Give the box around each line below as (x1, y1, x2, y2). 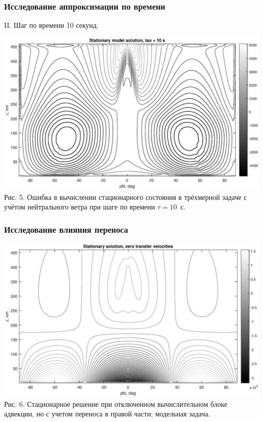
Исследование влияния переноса (4, 223, 128, 235)
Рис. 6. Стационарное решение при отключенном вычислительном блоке (4, 398, 228, 409)
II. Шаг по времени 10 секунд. (4, 20, 99, 30)
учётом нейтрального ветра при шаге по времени (4, 201, 155, 212)
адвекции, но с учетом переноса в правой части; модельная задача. (4, 408, 210, 419)
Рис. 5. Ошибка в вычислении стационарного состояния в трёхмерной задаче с (4, 191, 247, 202)
